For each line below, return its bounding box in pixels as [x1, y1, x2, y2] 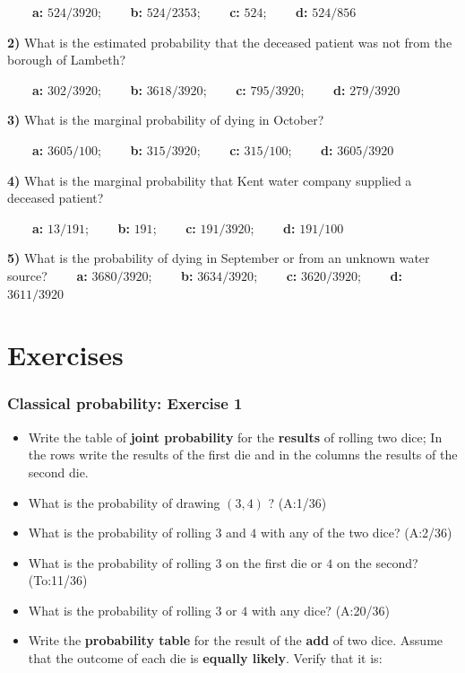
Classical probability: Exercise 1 [7, 392, 243, 415]
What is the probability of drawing [28, 493, 220, 511]
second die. [28, 462, 89, 481]
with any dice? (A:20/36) [251, 600, 390, 619]
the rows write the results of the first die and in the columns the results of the [28, 445, 458, 464]
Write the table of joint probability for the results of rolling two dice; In [28, 427, 443, 446]
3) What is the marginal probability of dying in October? [7, 110, 324, 129]
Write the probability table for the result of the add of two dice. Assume [28, 631, 443, 650]
